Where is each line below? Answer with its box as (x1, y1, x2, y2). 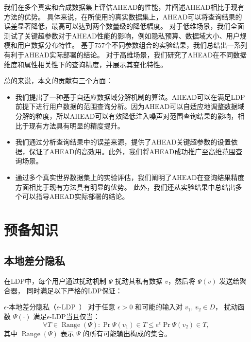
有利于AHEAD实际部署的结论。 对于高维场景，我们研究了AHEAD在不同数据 (4, 49, 247, 59)
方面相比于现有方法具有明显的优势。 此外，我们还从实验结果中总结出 (15, 181, 235, 192)
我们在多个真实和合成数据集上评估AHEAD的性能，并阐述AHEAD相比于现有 (4, 2, 245, 12)
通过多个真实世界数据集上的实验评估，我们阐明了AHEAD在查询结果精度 (15, 172, 245, 182)
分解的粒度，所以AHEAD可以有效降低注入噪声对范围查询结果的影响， (15, 110, 238, 121)
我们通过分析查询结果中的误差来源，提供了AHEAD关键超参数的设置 (15, 137, 231, 147)
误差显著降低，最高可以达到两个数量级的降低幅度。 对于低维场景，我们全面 (4, 21, 244, 31)
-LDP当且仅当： (49, 311, 100, 322)
